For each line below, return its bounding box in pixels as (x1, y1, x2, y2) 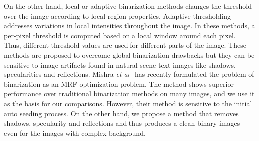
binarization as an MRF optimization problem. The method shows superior (4, 78, 234, 89)
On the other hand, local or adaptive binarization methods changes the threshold (4, 1, 252, 11)
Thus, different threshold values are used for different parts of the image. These (4, 40, 246, 50)
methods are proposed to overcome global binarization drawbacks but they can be (4, 49, 255, 60)
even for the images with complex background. (4, 127, 146, 138)
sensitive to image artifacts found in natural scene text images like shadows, (4, 59, 236, 70)
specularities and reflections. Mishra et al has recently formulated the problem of (4, 69, 254, 79)
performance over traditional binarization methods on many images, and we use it (4, 88, 255, 99)
